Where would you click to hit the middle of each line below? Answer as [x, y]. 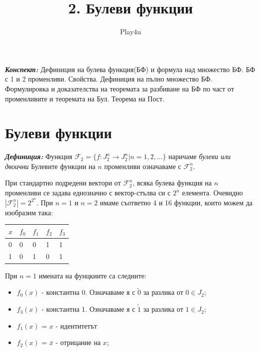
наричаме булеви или [200, 156]
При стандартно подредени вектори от [63, 183]
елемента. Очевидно [212, 192]
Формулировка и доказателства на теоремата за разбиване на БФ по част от [120, 88]
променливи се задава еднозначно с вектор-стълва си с [88, 192]
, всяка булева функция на [172, 183]
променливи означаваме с [143, 166]
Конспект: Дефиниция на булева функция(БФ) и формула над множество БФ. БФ [130, 69]
